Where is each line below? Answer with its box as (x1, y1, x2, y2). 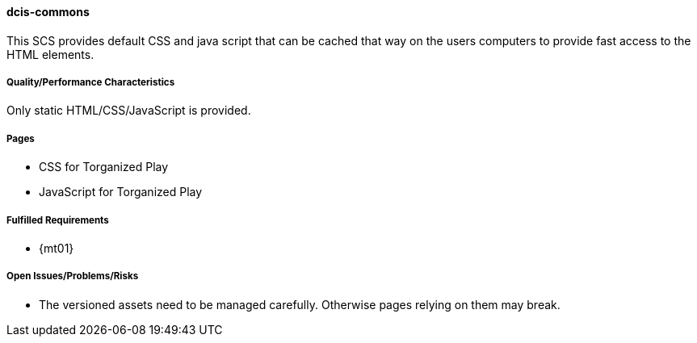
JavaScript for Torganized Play (39, 185, 203, 199)
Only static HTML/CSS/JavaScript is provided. (6, 103, 251, 118)
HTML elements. (6, 47, 94, 61)
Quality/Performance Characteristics (6, 77, 175, 88)
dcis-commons (6, 5, 90, 19)
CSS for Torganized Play (39, 160, 169, 174)
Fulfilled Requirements (6, 214, 109, 226)
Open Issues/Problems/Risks (6, 270, 139, 282)
